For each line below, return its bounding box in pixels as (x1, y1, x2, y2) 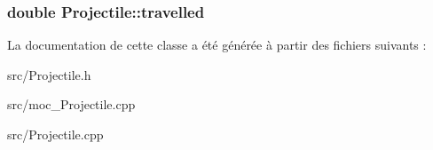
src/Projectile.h (7, 65, 91, 83)
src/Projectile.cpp (7, 125, 104, 143)
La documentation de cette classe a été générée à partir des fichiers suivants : (7, 36, 427, 54)
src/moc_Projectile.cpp (7, 95, 136, 114)
